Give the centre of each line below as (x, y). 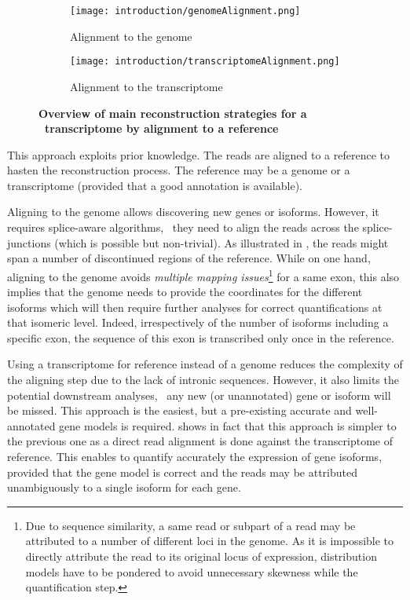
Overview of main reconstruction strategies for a (173, 113)
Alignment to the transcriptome (146, 86)
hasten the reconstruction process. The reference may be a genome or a (179, 170)
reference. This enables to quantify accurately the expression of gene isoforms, (195, 457)
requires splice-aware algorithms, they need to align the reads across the (183, 227)
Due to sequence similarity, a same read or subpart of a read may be (190, 525)
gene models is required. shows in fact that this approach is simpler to (228, 425)
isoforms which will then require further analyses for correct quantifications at (195, 307)
